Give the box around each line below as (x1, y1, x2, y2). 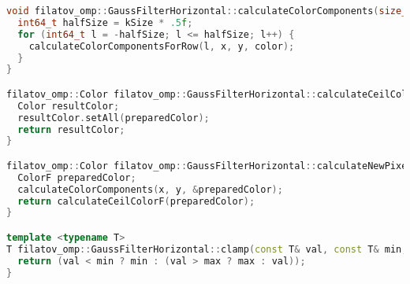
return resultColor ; (17, 124, 125, 135)
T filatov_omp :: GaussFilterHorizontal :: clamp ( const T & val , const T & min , (6, 243, 408, 255)
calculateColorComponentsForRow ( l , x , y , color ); (28, 40, 295, 52)
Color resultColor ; (17, 100, 120, 112)
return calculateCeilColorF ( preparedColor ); (17, 195, 255, 207)
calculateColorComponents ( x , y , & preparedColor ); (17, 183, 283, 195)
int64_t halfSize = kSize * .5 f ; (17, 17, 193, 28)
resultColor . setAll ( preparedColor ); (17, 112, 210, 124)
